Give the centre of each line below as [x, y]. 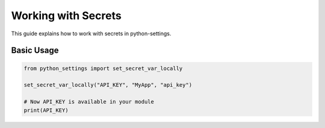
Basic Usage [35, 51]
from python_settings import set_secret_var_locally [103, 68]
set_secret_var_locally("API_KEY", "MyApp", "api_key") [108, 85]
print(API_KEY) [46, 110]
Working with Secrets [66, 16]
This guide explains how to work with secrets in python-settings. [91, 33]
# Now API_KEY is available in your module [89, 102]
